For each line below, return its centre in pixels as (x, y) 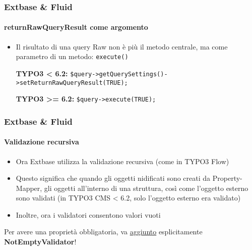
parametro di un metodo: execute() (72, 56)
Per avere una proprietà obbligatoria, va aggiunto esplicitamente (103, 232)
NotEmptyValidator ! (40, 242)
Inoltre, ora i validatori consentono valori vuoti (88, 214)
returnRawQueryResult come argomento (76, 27)
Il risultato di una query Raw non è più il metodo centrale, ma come (122, 46)
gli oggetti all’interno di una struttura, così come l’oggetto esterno (146, 188)
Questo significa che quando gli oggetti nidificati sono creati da (113, 178)
